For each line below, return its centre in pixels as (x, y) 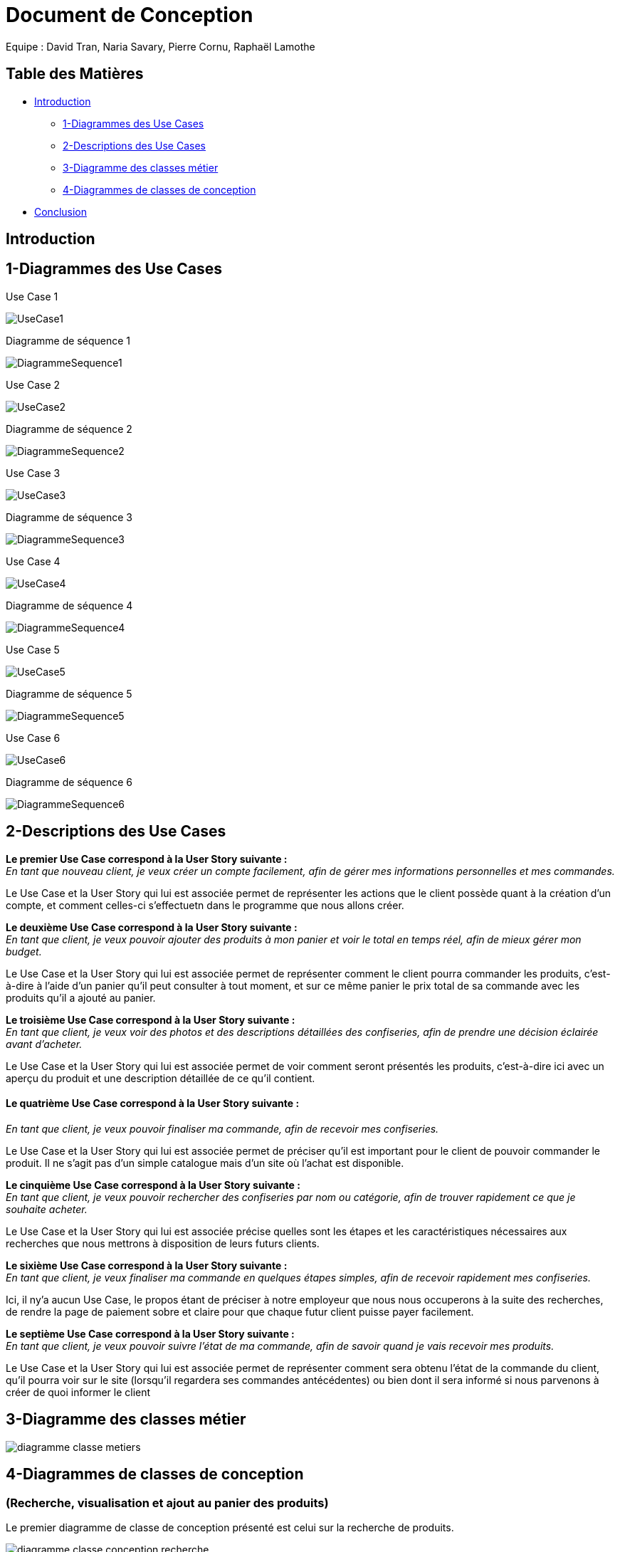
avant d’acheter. (44, 1044)
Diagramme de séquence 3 (69, 517)
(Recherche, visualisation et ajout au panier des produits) (167, 1503)
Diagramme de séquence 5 (69, 693)
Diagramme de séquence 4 (69, 605)
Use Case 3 (33, 473)
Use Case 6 (33, 738)
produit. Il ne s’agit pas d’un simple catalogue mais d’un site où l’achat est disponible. (205, 1163)
